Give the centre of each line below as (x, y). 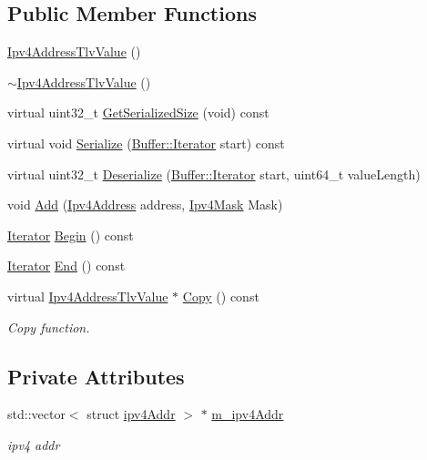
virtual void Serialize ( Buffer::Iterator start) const (146, 143)
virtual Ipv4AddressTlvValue (88, 296)
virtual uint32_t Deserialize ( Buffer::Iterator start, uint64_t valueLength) (214, 174)
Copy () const (221, 296)
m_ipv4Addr (248, 414)
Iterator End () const (66, 266)
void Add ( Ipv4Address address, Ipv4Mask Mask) (145, 204)
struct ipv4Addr (131, 414)
